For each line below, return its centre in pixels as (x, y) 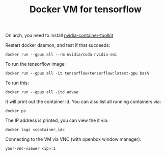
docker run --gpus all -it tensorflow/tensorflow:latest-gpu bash (77, 73)
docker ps (16, 111)
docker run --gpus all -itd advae (42, 92)
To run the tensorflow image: (36, 64)
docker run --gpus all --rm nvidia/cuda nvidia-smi (61, 55)
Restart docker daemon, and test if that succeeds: (58, 45)
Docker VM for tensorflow (86, 9)
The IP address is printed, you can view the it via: (57, 120)
